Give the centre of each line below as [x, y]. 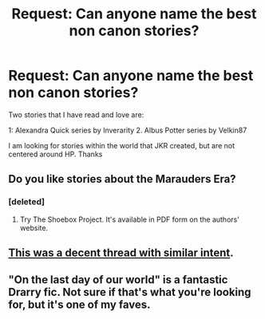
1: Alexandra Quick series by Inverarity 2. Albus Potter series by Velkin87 [128, 130]
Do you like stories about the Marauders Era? [123, 179]
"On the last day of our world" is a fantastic [118, 280]
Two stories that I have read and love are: [76, 114]
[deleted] [27, 202]
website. [34, 227]
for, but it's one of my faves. [79, 305]
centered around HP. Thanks [55, 154]
